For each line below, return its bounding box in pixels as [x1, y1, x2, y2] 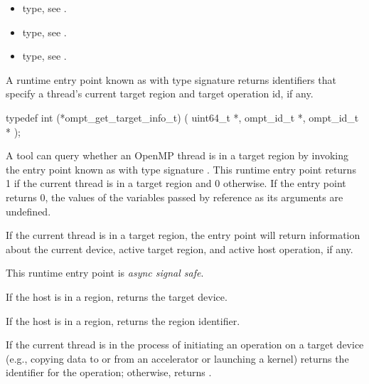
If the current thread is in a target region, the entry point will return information [6, 228, 360, 242]
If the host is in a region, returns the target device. [6, 289, 228, 304]
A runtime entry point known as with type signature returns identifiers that [6, 72, 336, 87]
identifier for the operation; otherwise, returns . [6, 365, 212, 380]
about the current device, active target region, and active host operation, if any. [6, 241, 353, 256]
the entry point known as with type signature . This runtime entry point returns [6, 161, 356, 176]
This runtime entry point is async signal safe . [6, 265, 204, 280]
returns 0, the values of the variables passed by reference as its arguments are [6, 189, 343, 204]
